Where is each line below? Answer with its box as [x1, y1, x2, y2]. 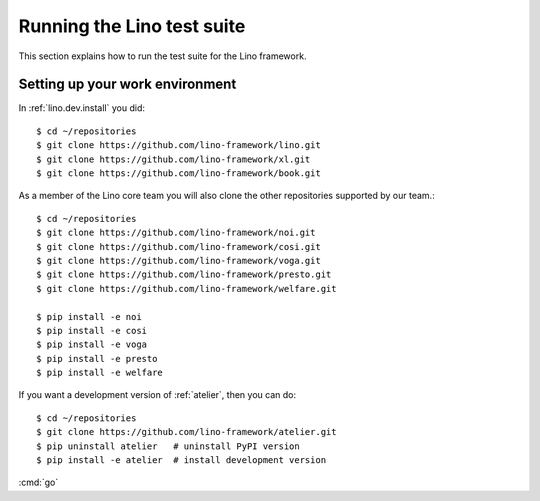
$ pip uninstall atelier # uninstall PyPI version [36, 440, 300, 452]
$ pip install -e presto [36, 353, 158, 364]
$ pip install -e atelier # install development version [36, 455, 327, 466]
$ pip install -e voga [36, 339, 148, 350]
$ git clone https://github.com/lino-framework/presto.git [36, 269, 332, 280]
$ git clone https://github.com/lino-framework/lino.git [36, 140, 322, 151]
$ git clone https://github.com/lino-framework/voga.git [36, 255, 322, 266]
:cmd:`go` [18, 476, 59, 489]
